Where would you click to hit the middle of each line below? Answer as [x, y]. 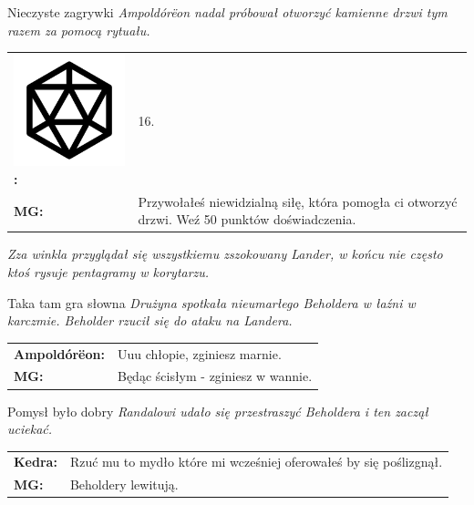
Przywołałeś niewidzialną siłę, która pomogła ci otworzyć [298, 201]
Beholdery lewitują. [124, 484]
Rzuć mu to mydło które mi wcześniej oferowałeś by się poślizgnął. [256, 462]
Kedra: [36, 462]
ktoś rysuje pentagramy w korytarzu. [108, 272]
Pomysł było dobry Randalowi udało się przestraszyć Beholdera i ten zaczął [218, 411]
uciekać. [30, 429]
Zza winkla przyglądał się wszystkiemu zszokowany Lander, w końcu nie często [225, 254]
